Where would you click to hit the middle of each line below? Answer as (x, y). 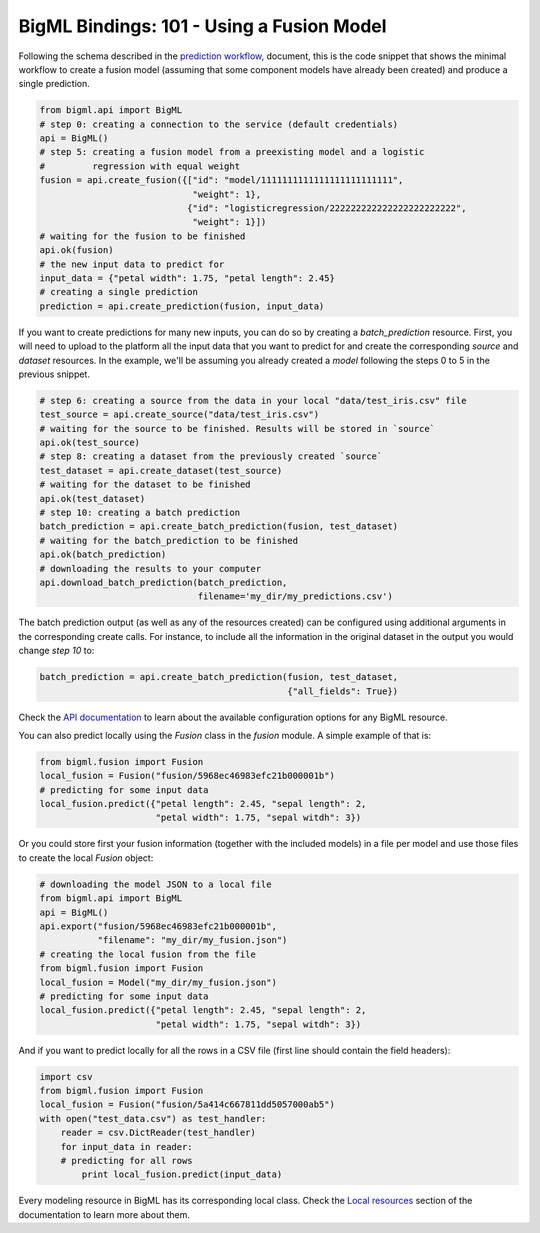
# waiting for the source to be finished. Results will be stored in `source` (237, 428)
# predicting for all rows (127, 1161)
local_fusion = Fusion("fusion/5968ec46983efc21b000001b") (187, 776)
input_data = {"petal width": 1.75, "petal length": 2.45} (187, 278)
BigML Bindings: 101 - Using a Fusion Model (202, 26)
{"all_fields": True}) (342, 691)
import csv (66, 1076)
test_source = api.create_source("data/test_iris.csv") (179, 414)
